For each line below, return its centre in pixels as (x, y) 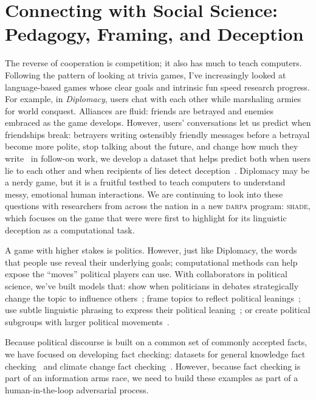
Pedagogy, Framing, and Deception (154, 34)
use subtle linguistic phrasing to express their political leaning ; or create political (158, 310)
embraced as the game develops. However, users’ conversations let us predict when (158, 122)
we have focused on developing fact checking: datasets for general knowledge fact (155, 353)
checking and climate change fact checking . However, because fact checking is (153, 366)
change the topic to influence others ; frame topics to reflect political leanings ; (153, 298)
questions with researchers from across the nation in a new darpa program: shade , (158, 206)
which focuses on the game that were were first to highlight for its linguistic (146, 218)
